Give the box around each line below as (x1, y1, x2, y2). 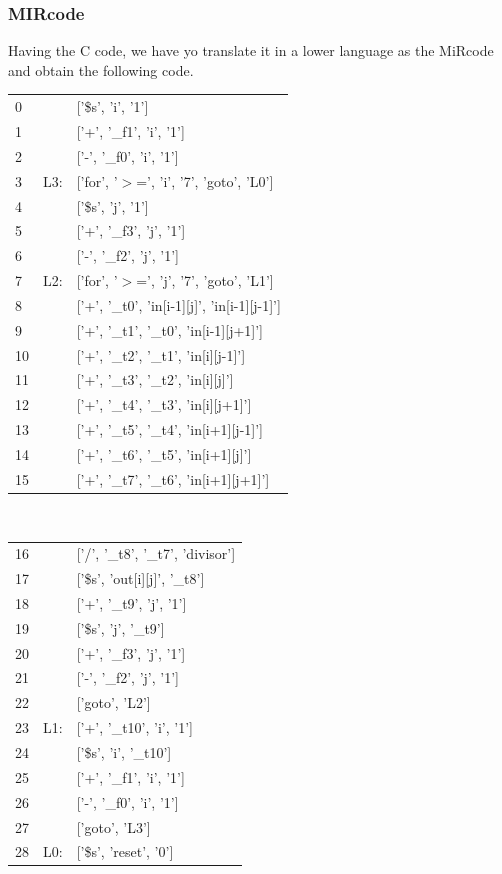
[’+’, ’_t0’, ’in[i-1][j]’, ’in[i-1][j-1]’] (76, 294, 281, 315)
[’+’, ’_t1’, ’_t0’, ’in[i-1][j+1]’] (76, 319, 263, 340)
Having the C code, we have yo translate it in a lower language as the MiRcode (8, 40, 494, 61)
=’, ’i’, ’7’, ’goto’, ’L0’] (136, 170, 274, 191)
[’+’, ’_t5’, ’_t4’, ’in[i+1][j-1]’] (76, 419, 263, 440)
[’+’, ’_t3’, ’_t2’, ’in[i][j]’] (76, 369, 234, 390)
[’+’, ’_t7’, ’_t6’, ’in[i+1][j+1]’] (76, 468, 270, 489)
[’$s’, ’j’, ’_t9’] (76, 617, 165, 638)
